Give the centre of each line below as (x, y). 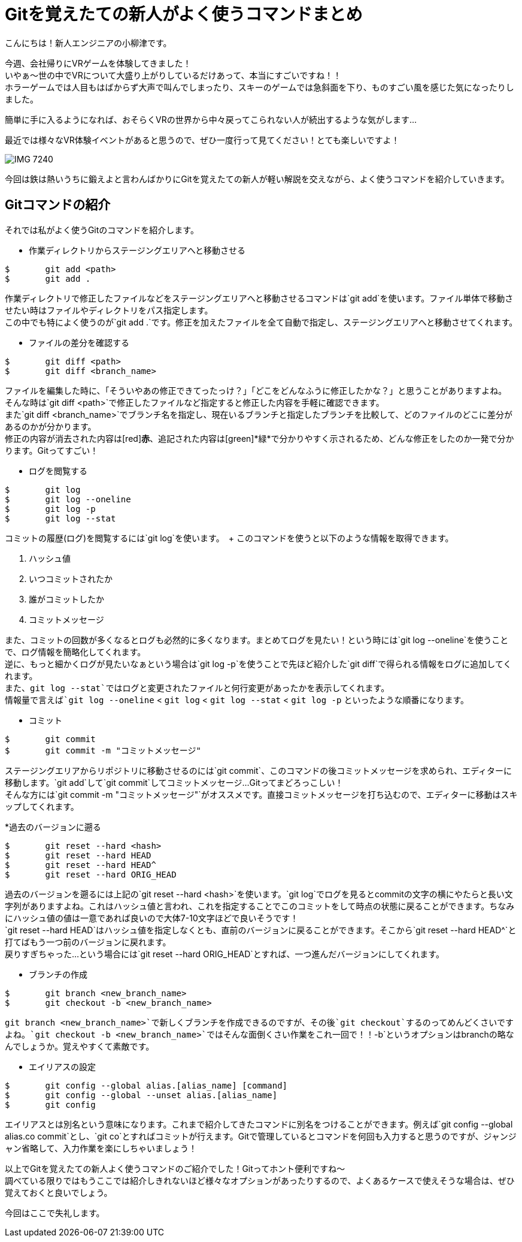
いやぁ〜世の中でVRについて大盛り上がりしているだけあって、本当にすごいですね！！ (173, 75)
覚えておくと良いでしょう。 (59, 1192)
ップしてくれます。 (42, 806)
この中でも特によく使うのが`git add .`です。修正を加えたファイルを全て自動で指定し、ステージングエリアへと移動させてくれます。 (261, 322)
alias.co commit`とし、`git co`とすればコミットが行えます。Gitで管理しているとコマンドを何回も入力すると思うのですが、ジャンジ (261, 1136)
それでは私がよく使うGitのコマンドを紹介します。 (102, 230)
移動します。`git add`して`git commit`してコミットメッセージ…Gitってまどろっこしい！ (174, 782)
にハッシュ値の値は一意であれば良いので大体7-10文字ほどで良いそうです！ (152, 918)
